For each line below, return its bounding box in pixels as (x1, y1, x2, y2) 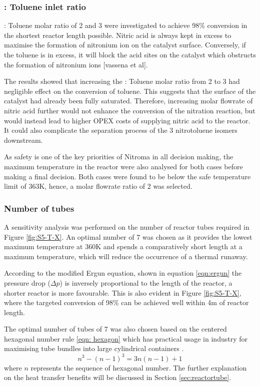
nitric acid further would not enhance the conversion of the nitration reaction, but (4, 105, 255, 115)
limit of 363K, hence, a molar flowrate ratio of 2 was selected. (4, 181, 192, 191)
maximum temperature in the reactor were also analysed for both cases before (4, 161, 243, 171)
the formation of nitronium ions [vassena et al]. (4, 59, 148, 69)
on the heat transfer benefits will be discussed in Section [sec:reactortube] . (4, 372, 231, 383)
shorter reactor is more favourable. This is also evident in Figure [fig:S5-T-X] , (4, 287, 241, 298)
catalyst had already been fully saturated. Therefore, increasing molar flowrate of (4, 95, 253, 106)
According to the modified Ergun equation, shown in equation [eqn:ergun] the (4, 268, 242, 278)
